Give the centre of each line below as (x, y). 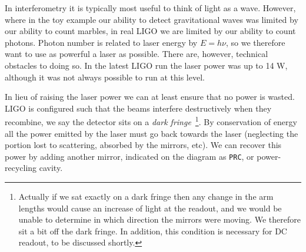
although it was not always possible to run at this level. (105, 77)
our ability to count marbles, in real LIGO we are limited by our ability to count (150, 31)
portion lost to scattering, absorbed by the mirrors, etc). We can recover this (143, 145)
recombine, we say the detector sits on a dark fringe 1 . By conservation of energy (151, 121)
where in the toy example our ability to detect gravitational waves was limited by (152, 19)
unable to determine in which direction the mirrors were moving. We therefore (159, 219)
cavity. (51, 168)
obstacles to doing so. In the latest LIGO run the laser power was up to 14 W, (146, 65)
